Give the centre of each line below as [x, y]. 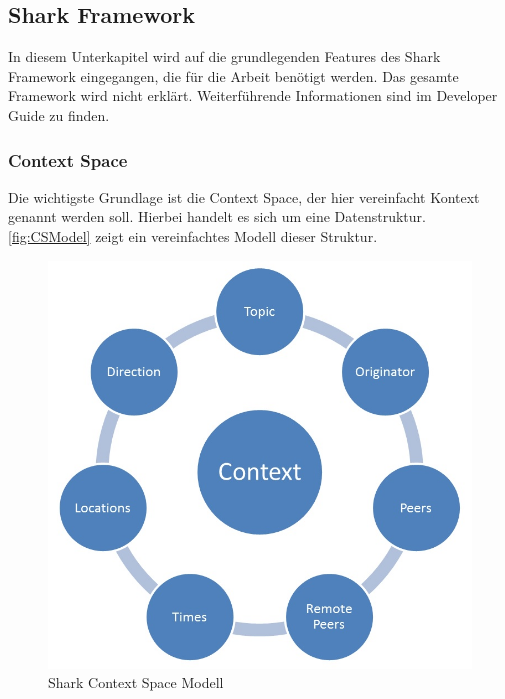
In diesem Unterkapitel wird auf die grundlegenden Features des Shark [224, 56]
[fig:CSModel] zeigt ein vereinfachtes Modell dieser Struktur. [193, 235]
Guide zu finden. [59, 114]
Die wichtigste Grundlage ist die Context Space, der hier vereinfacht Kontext [244, 196]
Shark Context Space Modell [136, 682]
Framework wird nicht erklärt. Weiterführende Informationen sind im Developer [253, 95]
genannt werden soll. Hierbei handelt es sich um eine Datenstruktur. [217, 216]
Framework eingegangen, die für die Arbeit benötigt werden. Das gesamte [233, 75]
